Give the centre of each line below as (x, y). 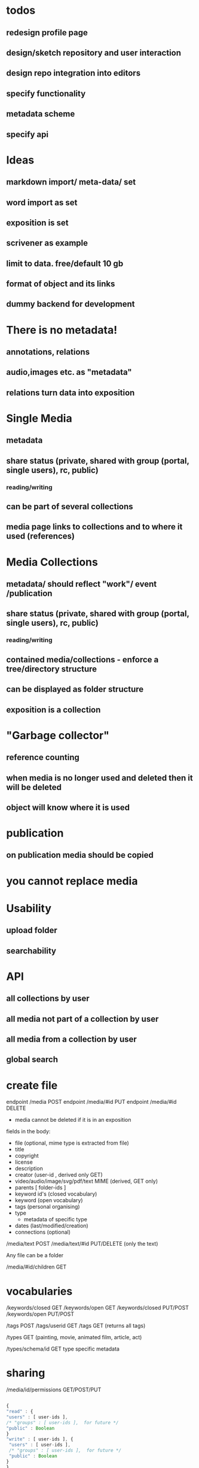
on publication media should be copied (80, 855)
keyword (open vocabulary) (49, 1200)
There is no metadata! (62, 330)
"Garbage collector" (58, 735)
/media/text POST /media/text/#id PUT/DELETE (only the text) (82, 1244)
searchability (31, 951)
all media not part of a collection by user (82, 1019)
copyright (27, 1156)
